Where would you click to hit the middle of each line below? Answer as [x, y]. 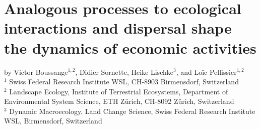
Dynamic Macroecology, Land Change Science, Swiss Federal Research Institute [132, 111]
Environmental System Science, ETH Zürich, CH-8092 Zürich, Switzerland [119, 101]
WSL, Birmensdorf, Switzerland [53, 121]
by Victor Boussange [36, 72]
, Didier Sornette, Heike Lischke [124, 72]
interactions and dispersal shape [118, 28]
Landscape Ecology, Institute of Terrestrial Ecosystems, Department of [119, 91]
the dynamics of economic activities [130, 47]
